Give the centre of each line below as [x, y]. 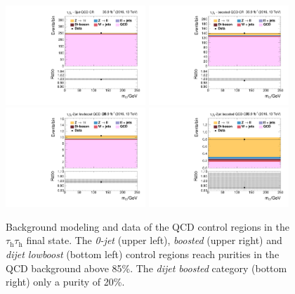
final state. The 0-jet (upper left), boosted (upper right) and [154, 240]
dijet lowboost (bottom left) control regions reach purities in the [143, 254]
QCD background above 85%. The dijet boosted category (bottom [146, 268]
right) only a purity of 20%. [65, 282]
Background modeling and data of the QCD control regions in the [147, 226]
